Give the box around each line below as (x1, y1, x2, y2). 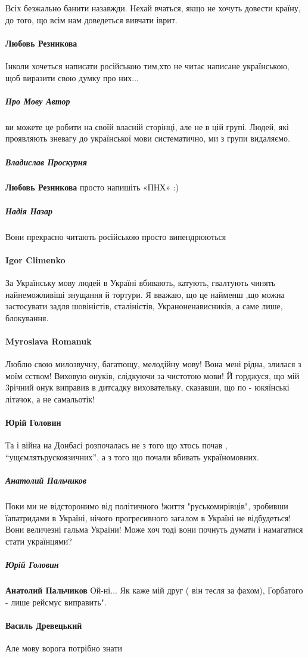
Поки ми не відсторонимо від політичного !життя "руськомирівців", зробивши (5, 500, 288, 512)
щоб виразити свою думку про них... (5, 71, 139, 84)
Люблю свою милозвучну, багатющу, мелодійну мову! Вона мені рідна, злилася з (5, 358, 301, 370)
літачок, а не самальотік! (5, 392, 95, 405)
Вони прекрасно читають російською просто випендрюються (5, 230, 226, 242)
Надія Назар (5, 204, 53, 217)
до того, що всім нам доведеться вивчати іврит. (5, 13, 178, 26)
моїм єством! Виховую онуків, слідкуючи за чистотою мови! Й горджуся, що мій (5, 369, 300, 382)
